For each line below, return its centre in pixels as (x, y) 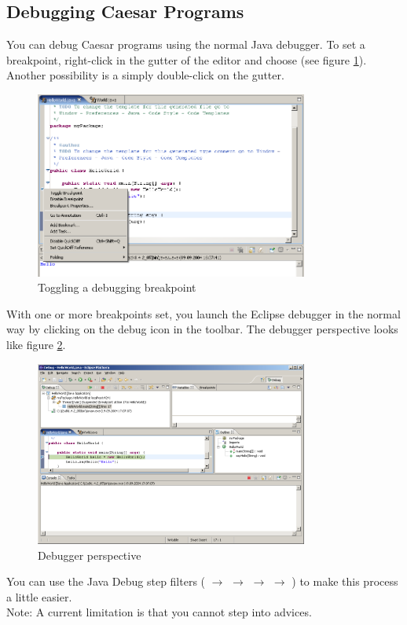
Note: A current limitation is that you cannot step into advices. (159, 612)
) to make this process (345, 581)
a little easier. (39, 596)
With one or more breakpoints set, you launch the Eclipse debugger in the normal (203, 313)
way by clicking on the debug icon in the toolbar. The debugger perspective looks (202, 329)
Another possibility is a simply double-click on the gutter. (145, 75)
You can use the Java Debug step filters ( (106, 581)
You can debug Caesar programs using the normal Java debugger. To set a (186, 44)
